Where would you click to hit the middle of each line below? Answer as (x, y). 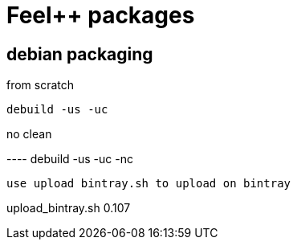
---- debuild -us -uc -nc (70, 159)
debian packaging (80, 54)
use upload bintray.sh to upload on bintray (149, 184)
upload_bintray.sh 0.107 (69, 208)
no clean (29, 134)
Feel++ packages (101, 15)
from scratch (41, 85)
